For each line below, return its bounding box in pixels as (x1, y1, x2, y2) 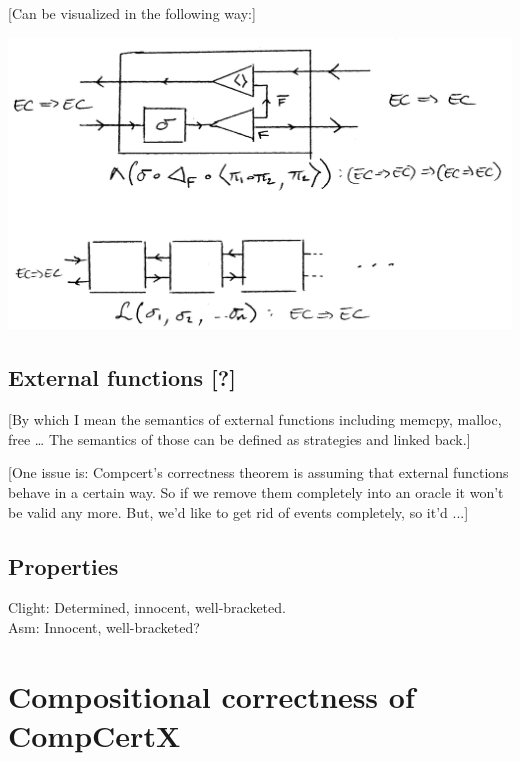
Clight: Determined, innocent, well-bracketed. (8, 597, 286, 618)
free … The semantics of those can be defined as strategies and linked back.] (8, 428, 471, 449)
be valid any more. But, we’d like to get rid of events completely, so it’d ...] (8, 501, 469, 522)
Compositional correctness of (8, 675, 415, 716)
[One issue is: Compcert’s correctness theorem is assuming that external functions (8, 462, 509, 483)
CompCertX (8, 714, 181, 755)
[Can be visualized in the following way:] (8, 3, 256, 23)
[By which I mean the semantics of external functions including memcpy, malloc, (8, 409, 502, 430)
